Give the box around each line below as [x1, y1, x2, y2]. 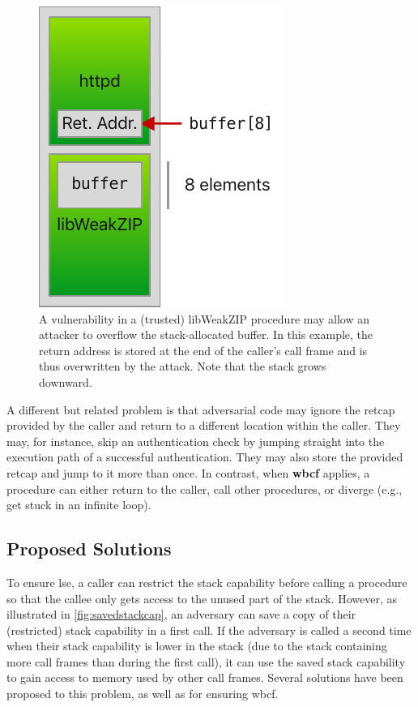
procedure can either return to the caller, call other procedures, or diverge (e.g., [6, 480, 403, 497]
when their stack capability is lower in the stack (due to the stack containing [6, 637, 387, 654]
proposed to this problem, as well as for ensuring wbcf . [6, 685, 279, 702]
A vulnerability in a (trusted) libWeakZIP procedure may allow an [39, 310, 370, 327]
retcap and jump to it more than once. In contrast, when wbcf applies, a [6, 464, 370, 481]
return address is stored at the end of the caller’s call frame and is [39, 341, 368, 358]
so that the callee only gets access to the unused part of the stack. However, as [6, 589, 397, 606]
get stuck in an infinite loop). [6, 496, 151, 513]
